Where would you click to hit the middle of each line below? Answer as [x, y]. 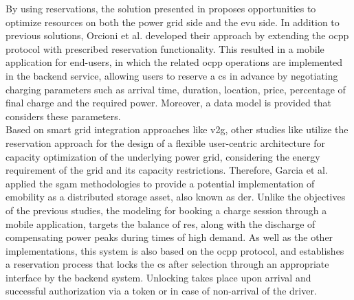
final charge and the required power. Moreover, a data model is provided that [169, 103]
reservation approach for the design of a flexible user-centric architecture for [165, 142]
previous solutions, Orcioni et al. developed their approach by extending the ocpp [177, 35]
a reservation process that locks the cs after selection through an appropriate [167, 264]
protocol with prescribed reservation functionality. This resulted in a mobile [165, 48]
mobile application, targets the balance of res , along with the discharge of [161, 223]
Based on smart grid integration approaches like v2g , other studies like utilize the [177, 129]
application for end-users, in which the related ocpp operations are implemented [174, 62]
